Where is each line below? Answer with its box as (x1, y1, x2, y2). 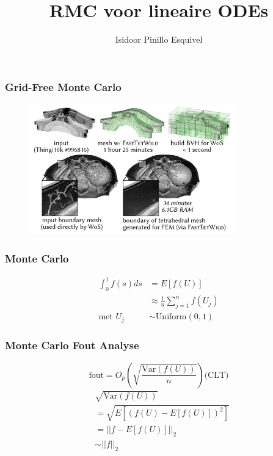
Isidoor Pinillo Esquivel (115, 33, 203, 46)
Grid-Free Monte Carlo (5, 79, 122, 94)
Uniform (155, 313, 187, 322)
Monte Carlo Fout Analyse (5, 338, 139, 353)
